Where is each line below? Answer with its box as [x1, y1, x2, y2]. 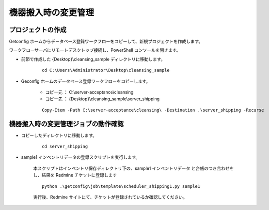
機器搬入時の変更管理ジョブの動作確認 [9, 120, 124, 128]
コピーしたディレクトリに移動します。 [21, 132, 97, 138]
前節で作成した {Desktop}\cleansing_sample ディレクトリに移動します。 [21, 56, 165, 62]
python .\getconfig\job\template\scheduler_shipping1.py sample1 [42, 183, 201, 189]
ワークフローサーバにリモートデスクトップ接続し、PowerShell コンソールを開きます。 [9, 47, 181, 53]
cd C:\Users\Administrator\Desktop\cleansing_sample [42, 68, 170, 73]
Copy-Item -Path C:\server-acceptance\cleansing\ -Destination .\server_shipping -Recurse [42, 107, 264, 113]
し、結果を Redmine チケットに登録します [33, 172, 117, 178]
